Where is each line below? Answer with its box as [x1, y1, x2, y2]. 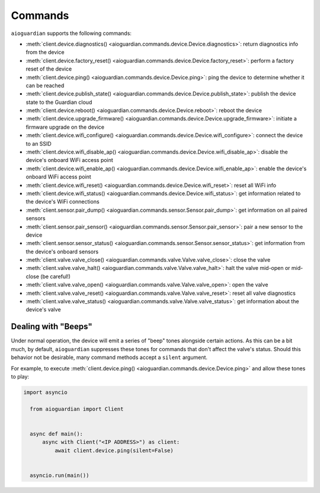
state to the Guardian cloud [25, 98, 92, 106]
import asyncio [23, 389, 68, 396]
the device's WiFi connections [25, 198, 100, 205]
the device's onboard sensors [25, 248, 99, 255]
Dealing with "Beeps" [11, 322, 93, 332]
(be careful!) [40, 273, 71, 280]
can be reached [25, 82, 65, 89]
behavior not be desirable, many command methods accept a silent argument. [11, 354, 207, 361]
